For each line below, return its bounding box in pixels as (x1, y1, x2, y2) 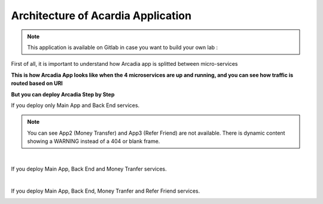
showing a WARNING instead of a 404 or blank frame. (27, 138, 160, 145)
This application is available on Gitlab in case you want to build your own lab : (27, 44, 218, 51)
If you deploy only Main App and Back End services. (11, 102, 140, 109)
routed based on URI (11, 80, 63, 87)
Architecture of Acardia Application (11, 9, 191, 22)
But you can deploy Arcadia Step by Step (11, 90, 115, 98)
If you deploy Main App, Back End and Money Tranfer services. (11, 165, 167, 172)
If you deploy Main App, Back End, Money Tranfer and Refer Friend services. (11, 187, 200, 194)
